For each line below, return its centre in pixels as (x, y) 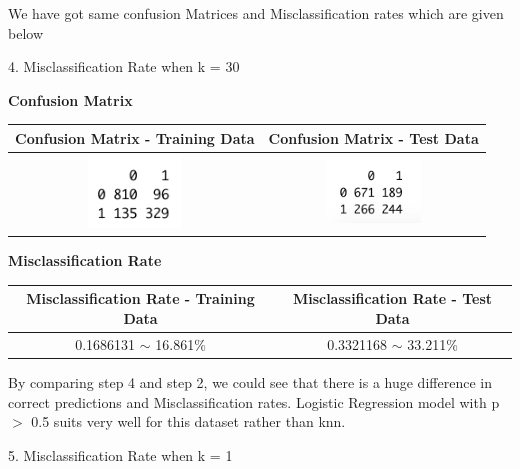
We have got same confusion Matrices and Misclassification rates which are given (256, 13)
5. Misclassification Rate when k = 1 (120, 454)
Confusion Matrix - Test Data (373, 137)
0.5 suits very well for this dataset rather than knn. (188, 421)
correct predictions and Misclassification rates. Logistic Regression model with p (254, 401)
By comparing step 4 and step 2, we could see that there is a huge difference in (250, 382)
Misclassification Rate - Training (140, 298)
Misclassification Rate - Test (392, 298)
